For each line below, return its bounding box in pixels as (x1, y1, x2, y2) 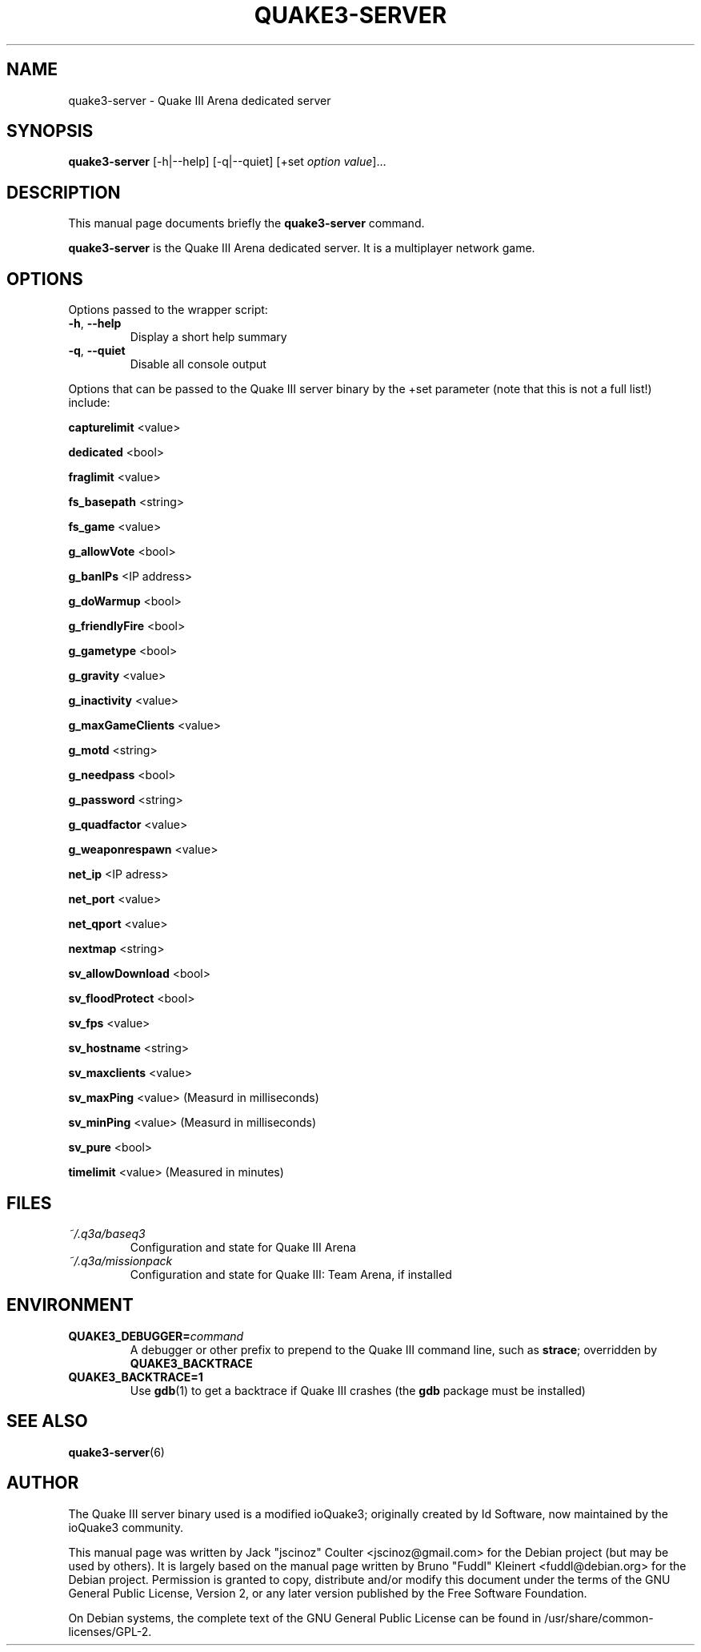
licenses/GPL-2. (68, 1624, 152, 1638)
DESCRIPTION (6, 182, 121, 203)
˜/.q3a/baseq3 (68, 1226, 146, 1240)
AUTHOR (6, 1473, 79, 1493)
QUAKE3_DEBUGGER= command (68, 1328, 244, 1343)
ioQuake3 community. (68, 1520, 184, 1534)
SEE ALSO (6, 1411, 88, 1432)
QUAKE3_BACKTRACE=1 (68, 1369, 203, 1384)
